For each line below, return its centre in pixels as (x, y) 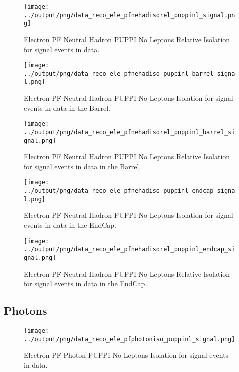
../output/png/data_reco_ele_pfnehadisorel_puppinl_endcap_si (130, 250)
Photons (26, 311)
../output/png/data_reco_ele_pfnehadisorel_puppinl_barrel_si (130, 132)
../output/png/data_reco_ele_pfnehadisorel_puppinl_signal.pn (130, 15)
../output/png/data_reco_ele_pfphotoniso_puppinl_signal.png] (130, 339)
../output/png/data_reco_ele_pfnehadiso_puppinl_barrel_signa (130, 74)
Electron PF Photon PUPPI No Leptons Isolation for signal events (126, 355)
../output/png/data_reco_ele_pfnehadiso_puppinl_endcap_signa (130, 191)
